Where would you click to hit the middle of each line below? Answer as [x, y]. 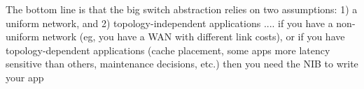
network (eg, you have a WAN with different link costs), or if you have [194, 37]
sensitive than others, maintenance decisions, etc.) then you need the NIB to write [182, 64]
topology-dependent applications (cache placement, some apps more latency [168, 50]
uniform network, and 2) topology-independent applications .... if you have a [169, 23]
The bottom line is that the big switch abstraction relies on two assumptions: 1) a [182, 9]
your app [25, 77]
